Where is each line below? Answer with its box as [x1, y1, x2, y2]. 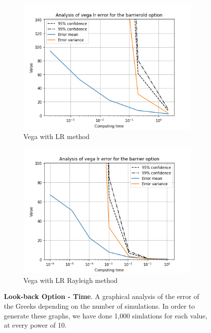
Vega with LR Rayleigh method [23, 275, 118, 285]
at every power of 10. [4, 320, 67, 330]
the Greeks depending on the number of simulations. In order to [4, 300, 195, 311]
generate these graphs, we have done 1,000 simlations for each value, [4, 310, 208, 320]
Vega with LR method [23, 131, 90, 141]
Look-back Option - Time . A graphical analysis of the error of [4, 291, 199, 301]
